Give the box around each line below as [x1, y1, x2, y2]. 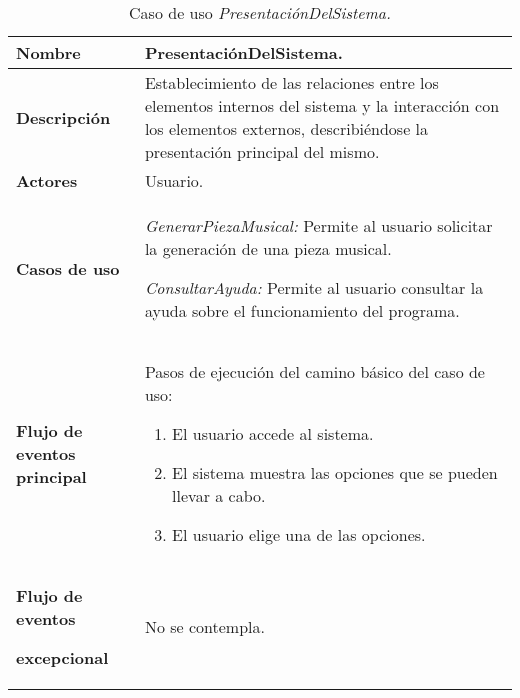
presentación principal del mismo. [144, 140, 380, 163]
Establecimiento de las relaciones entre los [144, 71, 439, 94]
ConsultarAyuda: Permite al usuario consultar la [144, 276, 484, 299]
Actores [16, 169, 78, 192]
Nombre [16, 41, 81, 64]
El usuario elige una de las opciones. [172, 523, 426, 546]
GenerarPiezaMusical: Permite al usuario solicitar [144, 214, 493, 237]
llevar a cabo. [172, 484, 266, 507]
